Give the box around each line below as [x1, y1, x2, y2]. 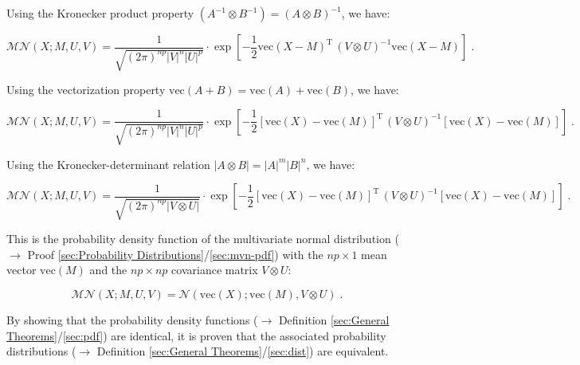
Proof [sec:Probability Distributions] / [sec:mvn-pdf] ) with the [27, 245, 323, 262]
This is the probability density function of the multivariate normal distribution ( [6, 230, 399, 247]
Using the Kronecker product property [6, 5, 194, 21]
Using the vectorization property [6, 80, 166, 97]
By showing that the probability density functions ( [6, 311, 258, 328]
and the [89, 261, 127, 278]
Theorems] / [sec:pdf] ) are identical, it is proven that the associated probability [6, 327, 386, 343]
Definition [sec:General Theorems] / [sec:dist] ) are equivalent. [96, 343, 389, 359]
